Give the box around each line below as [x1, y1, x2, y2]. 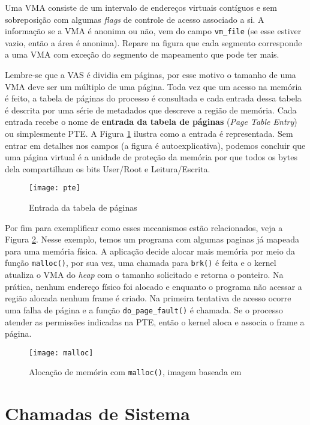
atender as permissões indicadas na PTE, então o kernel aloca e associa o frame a [5, 315, 305, 328]
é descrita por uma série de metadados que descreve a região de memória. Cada [5, 103, 297, 116]
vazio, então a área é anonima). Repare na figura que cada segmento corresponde [5, 36, 302, 49]
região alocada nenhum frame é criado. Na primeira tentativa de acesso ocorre [5, 292, 291, 304]
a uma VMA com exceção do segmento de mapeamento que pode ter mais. [5, 48, 279, 61]
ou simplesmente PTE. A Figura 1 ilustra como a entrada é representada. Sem [5, 127, 293, 139]
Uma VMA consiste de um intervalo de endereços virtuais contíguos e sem [5, 1, 277, 13]
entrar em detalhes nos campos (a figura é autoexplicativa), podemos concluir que [5, 139, 306, 151]
